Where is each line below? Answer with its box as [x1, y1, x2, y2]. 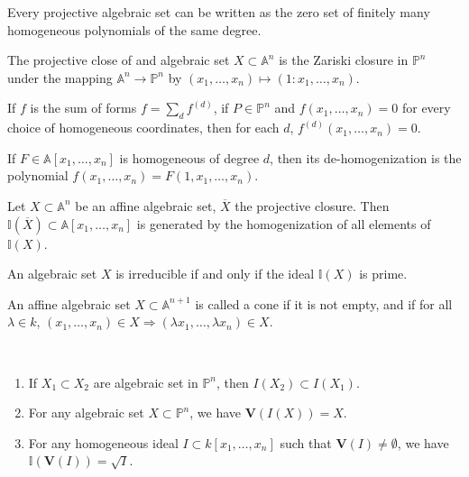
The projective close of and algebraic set [7, 50, 230, 69]
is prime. [359, 264, 408, 283]
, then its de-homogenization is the [270, 148, 462, 167]
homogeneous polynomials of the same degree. [7, 20, 262, 39]
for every [401, 98, 451, 117]
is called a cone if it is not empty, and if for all [195, 294, 453, 313]
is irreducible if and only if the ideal [115, 264, 315, 283]
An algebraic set [7, 264, 97, 283]
